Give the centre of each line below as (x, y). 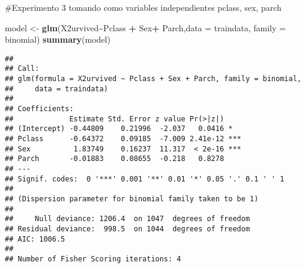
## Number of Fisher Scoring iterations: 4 (93, 259)
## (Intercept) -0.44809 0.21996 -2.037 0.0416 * (119, 129)
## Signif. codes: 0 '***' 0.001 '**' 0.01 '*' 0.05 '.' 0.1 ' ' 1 (145, 179)
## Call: (22, 69)
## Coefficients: (39, 109)
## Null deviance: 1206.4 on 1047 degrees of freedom (128, 219)
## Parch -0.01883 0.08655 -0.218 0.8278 (115, 159)
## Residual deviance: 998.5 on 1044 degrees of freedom (128, 229)
